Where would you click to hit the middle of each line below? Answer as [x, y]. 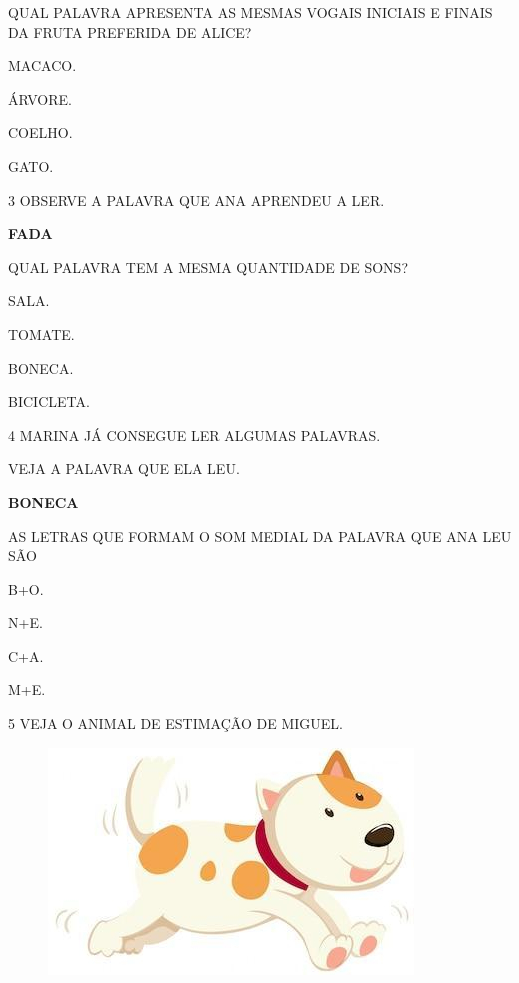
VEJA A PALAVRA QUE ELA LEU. [124, 468]
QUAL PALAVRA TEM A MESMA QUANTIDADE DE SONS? [208, 266]
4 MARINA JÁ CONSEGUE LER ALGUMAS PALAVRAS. [194, 434]
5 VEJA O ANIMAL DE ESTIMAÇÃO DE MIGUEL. [175, 723]
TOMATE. [41, 333]
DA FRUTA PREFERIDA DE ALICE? [130, 31]
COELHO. [40, 132]
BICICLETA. [49, 401]
